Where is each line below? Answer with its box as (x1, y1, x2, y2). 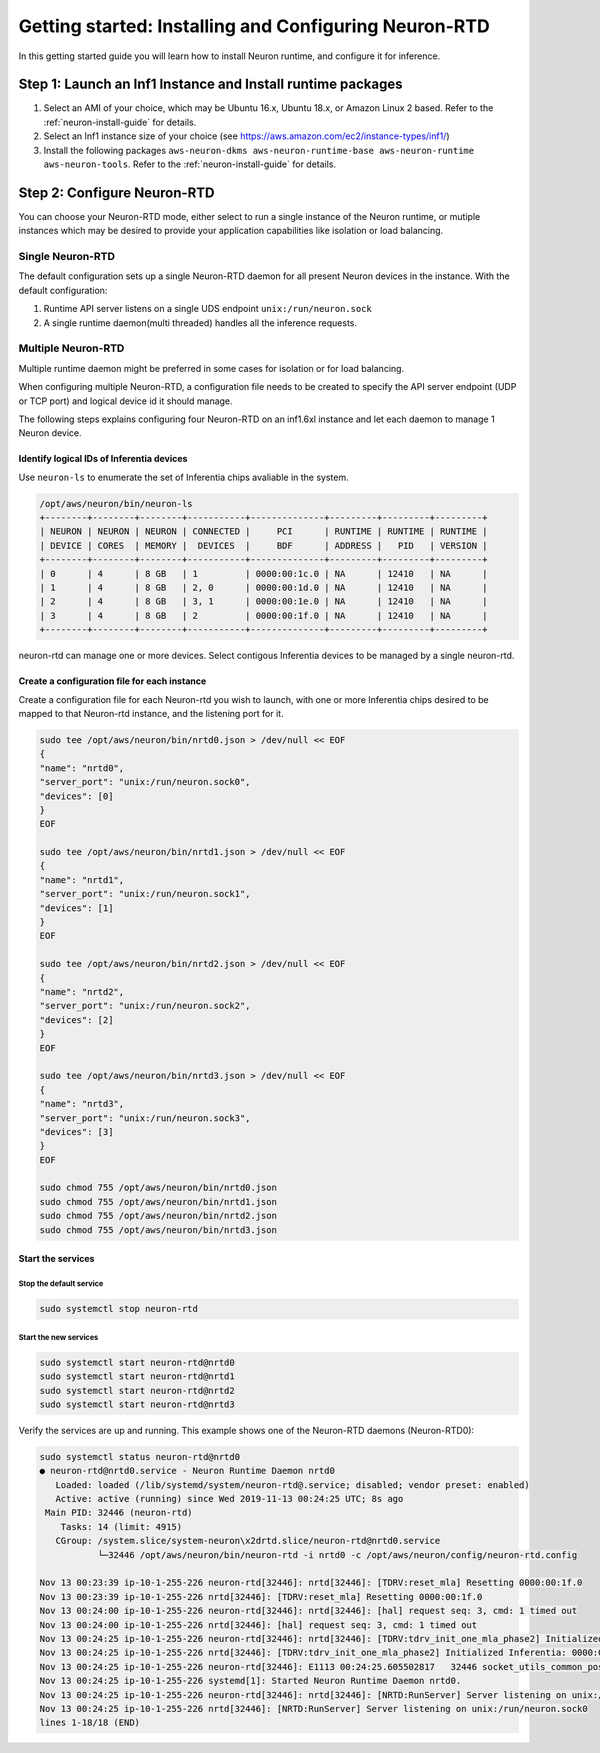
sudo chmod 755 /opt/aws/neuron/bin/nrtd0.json (39, 1182, 277, 1194)
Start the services (18, 1253, 95, 1265)
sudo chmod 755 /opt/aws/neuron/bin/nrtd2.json (39, 1210, 277, 1222)
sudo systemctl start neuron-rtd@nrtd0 (39, 1356, 235, 1368)
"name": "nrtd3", (39, 1098, 125, 1110)
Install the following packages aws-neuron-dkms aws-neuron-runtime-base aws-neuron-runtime (43, 144, 475, 156)
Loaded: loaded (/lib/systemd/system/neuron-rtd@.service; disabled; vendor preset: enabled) (55, 1479, 530, 1490)
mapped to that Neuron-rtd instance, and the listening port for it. (18, 707, 284, 719)
